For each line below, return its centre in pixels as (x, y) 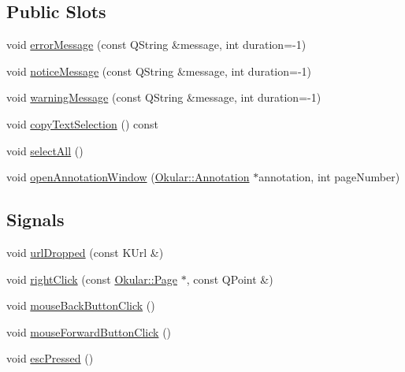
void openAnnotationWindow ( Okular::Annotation (128, 177)
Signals (35, 219)
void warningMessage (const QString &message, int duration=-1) (164, 97)
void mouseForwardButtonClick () (89, 331)
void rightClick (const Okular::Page (92, 279)
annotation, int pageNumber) (329, 177)
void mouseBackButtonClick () (81, 305)
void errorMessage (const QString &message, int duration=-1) (156, 45)
